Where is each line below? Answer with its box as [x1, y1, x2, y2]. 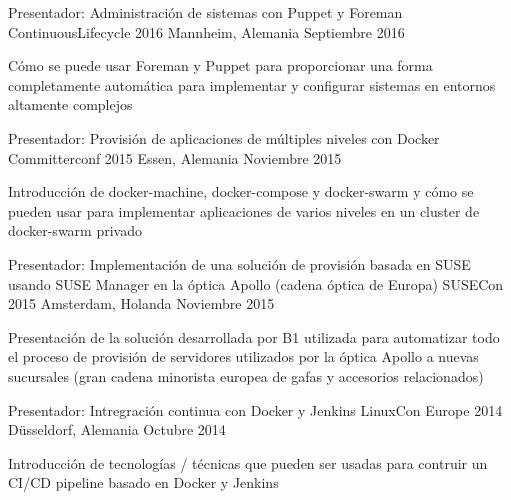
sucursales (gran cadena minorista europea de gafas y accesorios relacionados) [8, 365, 484, 386]
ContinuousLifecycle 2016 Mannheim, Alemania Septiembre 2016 [8, 21, 405, 42]
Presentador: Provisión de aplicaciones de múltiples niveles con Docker [8, 127, 440, 148]
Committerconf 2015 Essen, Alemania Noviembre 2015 [8, 147, 342, 168]
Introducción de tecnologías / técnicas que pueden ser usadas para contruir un [8, 452, 488, 473]
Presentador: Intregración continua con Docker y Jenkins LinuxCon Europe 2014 [8, 399, 503, 420]
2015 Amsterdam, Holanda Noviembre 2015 [8, 293, 275, 314]
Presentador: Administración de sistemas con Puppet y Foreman [8, 2, 403, 22]
